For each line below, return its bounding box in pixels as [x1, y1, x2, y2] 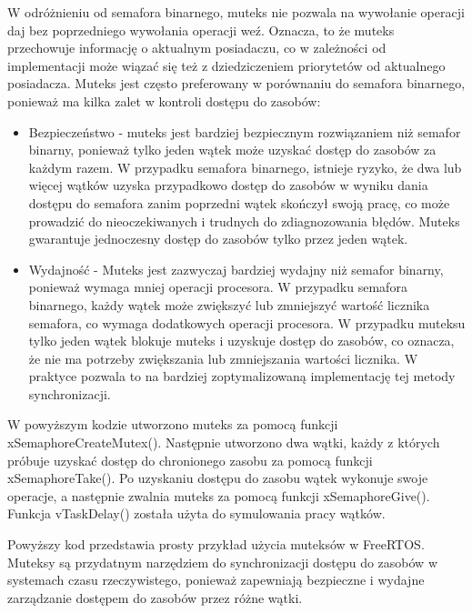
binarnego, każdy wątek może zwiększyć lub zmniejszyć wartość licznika [28, 295, 430, 314]
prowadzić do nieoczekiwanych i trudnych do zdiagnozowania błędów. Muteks [28, 211, 460, 230]
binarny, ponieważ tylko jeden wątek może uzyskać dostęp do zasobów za [28, 140, 437, 159]
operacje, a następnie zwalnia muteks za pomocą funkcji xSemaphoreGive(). [7, 486, 430, 505]
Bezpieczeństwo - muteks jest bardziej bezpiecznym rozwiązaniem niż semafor [28, 122, 461, 141]
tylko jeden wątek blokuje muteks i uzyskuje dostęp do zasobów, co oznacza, [28, 331, 455, 350]
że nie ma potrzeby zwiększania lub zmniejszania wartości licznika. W [28, 348, 418, 367]
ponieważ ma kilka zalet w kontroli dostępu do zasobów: [7, 91, 321, 110]
